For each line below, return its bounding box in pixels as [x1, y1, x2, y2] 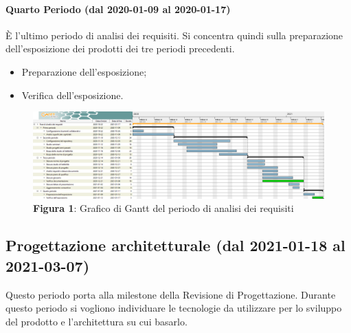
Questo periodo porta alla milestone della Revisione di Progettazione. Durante [5, 287, 336, 301]
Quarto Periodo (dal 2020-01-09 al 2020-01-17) [5, 1, 231, 16]
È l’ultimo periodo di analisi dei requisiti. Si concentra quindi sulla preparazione [5, 28, 343, 42]
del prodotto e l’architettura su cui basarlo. [5, 314, 188, 328]
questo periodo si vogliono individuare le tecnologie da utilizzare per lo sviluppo [5, 301, 342, 315]
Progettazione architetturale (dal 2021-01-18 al [5, 235, 346, 256]
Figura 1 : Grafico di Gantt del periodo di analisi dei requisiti [33, 201, 294, 215]
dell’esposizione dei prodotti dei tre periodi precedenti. [5, 41, 235, 56]
